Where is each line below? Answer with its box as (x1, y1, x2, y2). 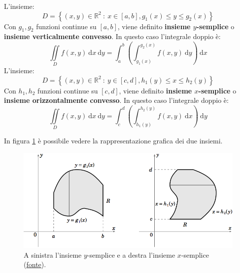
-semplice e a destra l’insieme (87, 249, 175, 260)
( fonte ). (24, 259, 46, 270)
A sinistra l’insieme (24, 249, 82, 260)
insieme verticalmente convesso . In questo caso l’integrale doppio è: (4, 31, 221, 42)
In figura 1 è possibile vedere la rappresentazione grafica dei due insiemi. (4, 136, 223, 146)
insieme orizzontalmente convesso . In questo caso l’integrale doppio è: (4, 95, 229, 105)
